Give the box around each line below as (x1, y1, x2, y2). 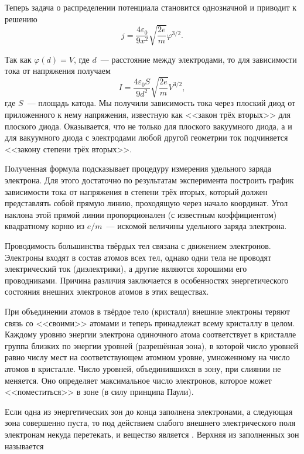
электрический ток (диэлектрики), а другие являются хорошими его (5, 262, 247, 275)
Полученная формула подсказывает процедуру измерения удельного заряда (5, 162, 271, 175)
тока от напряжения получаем (5, 64, 111, 77)
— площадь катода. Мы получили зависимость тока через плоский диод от (27, 97, 296, 109)
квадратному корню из (5, 220, 85, 232)
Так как (5, 53, 32, 65)
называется (5, 439, 44, 452)
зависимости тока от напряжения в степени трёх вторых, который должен (5, 185, 268, 197)
